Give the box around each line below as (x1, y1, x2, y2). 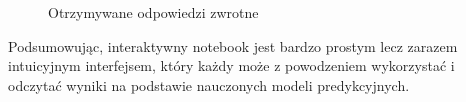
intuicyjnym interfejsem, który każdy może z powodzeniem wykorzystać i (8, 55, 455, 76)
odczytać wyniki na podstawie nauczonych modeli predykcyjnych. (8, 74, 410, 95)
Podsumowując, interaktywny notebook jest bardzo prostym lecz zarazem (8, 35, 458, 56)
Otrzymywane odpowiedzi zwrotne (48, 2, 259, 22)
